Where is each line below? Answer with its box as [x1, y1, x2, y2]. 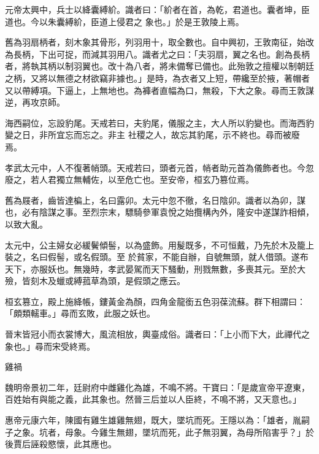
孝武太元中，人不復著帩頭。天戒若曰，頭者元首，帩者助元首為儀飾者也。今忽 [5, 161, 314, 174]
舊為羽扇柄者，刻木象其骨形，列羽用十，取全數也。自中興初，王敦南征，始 [5, 36, 306, 48]
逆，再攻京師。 [5, 96, 65, 109]
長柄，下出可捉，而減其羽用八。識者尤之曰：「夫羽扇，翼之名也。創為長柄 [13, 47, 310, 60]
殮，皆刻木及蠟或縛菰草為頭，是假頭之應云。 [5, 274, 185, 287]
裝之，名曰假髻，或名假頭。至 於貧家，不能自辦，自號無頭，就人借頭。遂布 [5, 250, 309, 263]
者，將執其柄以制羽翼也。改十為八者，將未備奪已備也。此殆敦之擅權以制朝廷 [5, 60, 314, 72]
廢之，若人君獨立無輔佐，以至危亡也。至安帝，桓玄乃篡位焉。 [5, 173, 254, 186]
